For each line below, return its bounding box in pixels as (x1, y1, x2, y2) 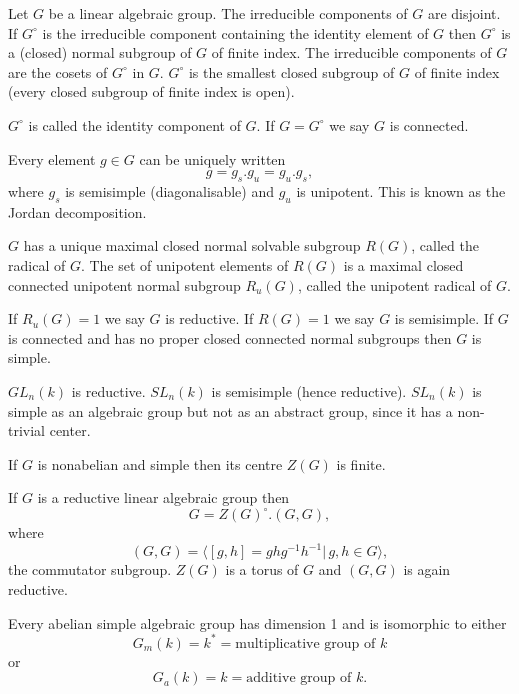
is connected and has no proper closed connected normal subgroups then (8, 327, 452, 348)
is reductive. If (165, 308, 254, 329)
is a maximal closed (343, 254, 464, 275)
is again (403, 559, 451, 580)
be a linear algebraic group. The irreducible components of (48, 3, 408, 23)
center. (49, 420, 91, 441)
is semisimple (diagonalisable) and (65, 180, 274, 201)
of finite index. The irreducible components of (211, 42, 492, 63)
